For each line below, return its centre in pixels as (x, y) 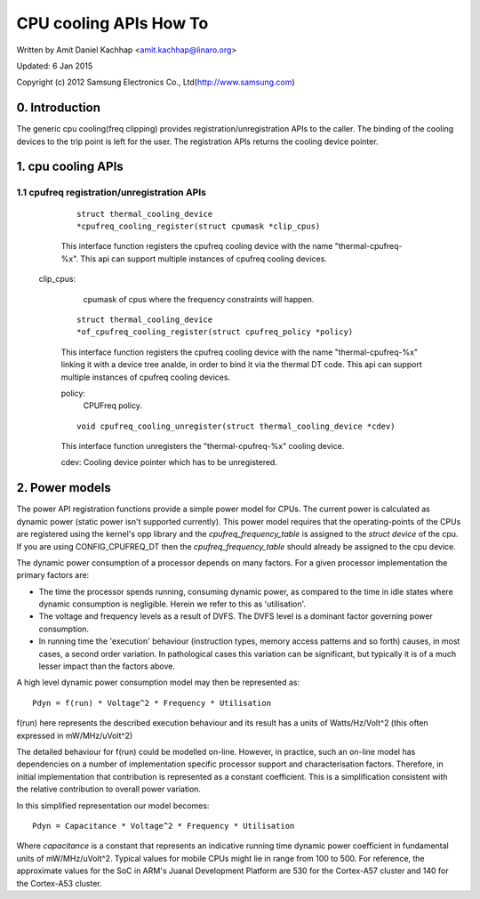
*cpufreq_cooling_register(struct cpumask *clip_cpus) (199, 226)
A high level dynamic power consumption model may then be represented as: (158, 682)
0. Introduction (59, 108)
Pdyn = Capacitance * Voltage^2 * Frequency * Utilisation (164, 826)
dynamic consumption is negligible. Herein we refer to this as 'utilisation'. (172, 604)
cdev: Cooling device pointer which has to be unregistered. (169, 462)
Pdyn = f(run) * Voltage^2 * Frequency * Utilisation (152, 703)
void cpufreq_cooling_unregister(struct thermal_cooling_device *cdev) (236, 426)
